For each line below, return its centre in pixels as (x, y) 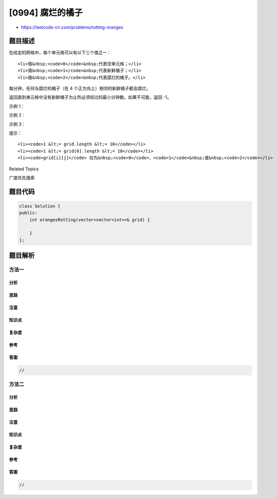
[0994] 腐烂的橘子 (46, 13)
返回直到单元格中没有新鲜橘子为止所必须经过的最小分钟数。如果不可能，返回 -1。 (90, 97)
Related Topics (24, 169)
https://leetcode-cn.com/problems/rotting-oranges (72, 27)
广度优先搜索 (22, 178)
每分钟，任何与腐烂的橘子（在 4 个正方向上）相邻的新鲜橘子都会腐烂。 (80, 89)
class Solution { (40, 206)
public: (28, 213)
